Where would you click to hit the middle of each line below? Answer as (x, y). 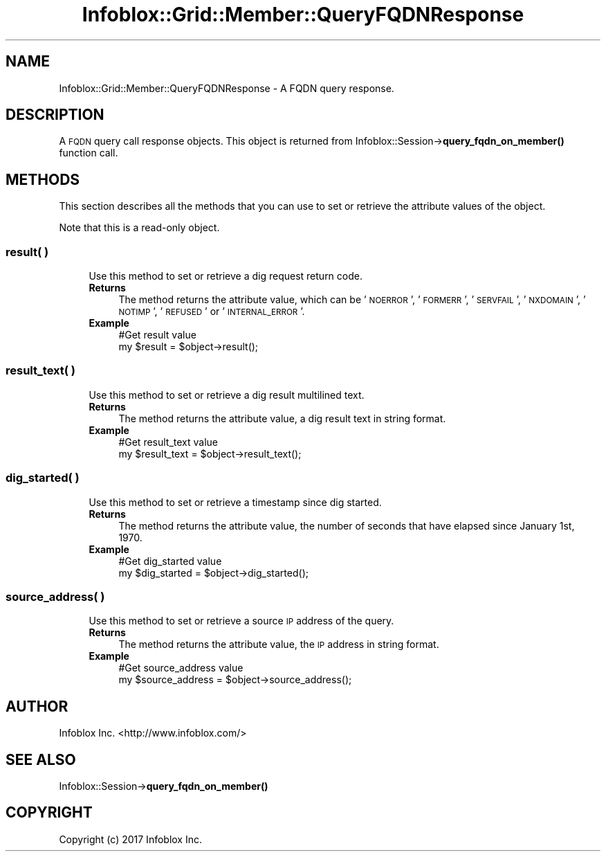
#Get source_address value (181, 668)
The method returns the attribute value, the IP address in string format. (279, 644)
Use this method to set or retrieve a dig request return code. (226, 276)
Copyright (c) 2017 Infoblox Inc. (130, 839)
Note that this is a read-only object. (139, 228)
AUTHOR (37, 706)
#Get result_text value (168, 442)
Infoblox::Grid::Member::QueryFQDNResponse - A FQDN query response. (227, 88)
